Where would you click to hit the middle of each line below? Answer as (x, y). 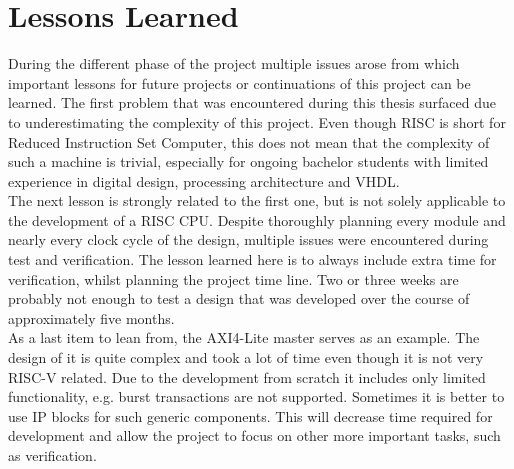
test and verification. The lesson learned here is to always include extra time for (252, 259)
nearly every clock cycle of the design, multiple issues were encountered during (248, 239)
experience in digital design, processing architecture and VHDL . (204, 180)
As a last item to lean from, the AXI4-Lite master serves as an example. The (244, 337)
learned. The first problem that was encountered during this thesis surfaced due (252, 102)
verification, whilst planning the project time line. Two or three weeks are (233, 278)
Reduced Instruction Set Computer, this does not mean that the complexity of (249, 141)
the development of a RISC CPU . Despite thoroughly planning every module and (257, 219)
